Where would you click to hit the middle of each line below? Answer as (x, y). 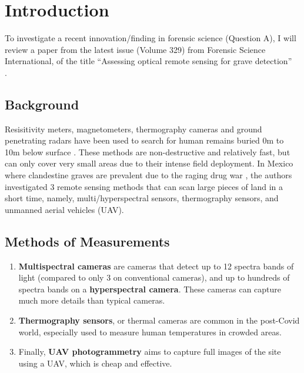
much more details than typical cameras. (92, 300)
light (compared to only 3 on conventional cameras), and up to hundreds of (154, 277)
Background (42, 104)
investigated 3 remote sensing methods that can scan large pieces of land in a (144, 186)
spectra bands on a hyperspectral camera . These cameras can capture (150, 289)
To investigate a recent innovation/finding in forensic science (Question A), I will (151, 38)
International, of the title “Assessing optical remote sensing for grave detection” (148, 61)
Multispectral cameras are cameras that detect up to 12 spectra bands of (156, 266)
